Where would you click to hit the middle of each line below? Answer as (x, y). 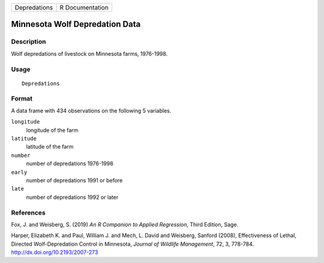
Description (28, 42)
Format (22, 99)
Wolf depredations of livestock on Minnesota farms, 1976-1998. (89, 53)
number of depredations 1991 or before (74, 180)
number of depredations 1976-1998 (70, 164)
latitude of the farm (50, 147)
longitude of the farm (52, 130)
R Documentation (84, 7)
